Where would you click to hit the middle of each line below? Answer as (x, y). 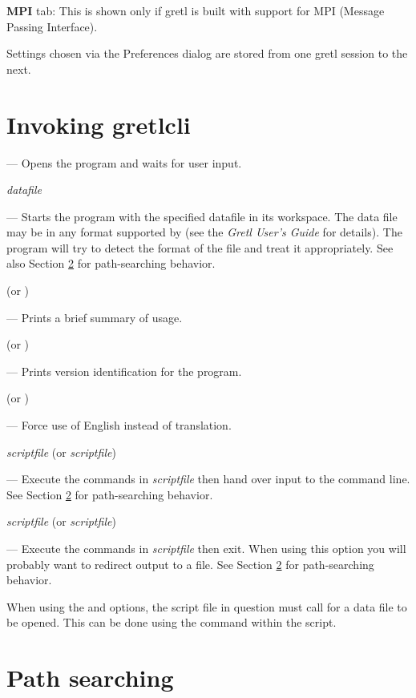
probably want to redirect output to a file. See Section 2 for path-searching (190, 564)
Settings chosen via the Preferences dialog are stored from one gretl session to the (207, 53)
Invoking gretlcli (99, 124)
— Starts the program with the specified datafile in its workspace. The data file (202, 216)
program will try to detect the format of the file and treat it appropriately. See (200, 247)
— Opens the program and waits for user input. (124, 162)
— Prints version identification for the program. (124, 371)
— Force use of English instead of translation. (119, 425)
